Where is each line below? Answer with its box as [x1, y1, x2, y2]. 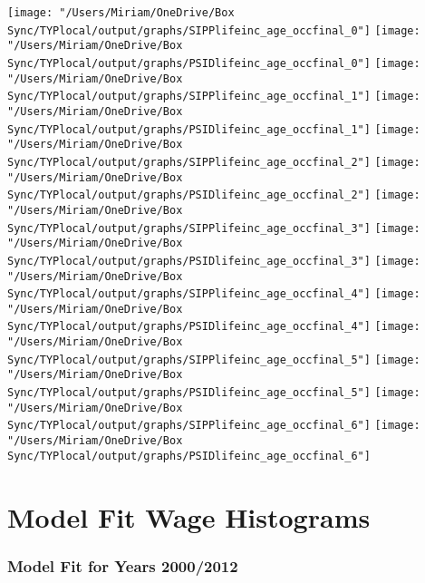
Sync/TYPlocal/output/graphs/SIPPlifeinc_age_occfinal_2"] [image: [7, 155, 420, 169]
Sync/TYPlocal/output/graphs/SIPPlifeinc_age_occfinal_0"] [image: [7, 24, 420, 37]
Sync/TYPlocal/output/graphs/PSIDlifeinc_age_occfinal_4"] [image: [7, 320, 420, 334]
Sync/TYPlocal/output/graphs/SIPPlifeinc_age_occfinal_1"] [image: [7, 90, 420, 103]
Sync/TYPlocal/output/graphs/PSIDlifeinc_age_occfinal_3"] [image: [7, 254, 420, 267]
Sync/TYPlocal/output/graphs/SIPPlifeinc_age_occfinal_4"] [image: [7, 287, 420, 301]
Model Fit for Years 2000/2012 [7, 554, 238, 577]
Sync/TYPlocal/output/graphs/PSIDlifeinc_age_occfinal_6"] [7, 449, 371, 462]
